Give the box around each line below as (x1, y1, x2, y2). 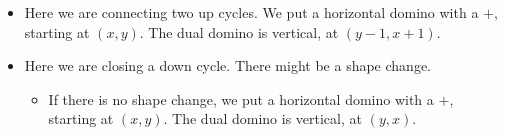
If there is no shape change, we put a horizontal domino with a (48, 88, 434, 109)
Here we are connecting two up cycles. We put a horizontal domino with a (24, 2, 479, 22)
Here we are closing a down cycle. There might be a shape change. (24, 55, 431, 76)
